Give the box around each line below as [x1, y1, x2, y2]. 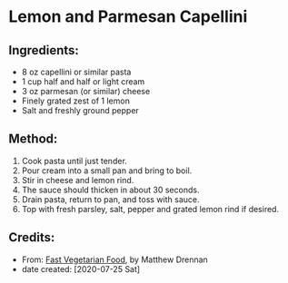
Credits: [8, 229, 55, 246]
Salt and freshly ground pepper [21, 105, 140, 115]
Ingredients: [8, 43, 79, 58]
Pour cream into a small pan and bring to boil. [21, 165, 193, 176]
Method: [8, 132, 58, 147]
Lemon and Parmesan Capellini [8, 6, 248, 27]
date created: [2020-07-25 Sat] [21, 263, 141, 274]
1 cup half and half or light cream [21, 76, 145, 87]
